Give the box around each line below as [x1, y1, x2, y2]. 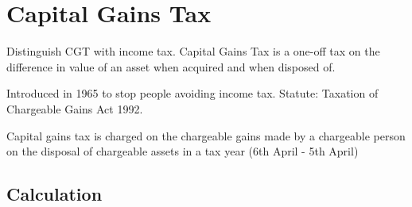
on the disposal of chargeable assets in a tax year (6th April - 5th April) [6, 143, 359, 159]
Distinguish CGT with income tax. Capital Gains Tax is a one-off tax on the [6, 43, 380, 59]
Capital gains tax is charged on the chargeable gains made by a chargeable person [6, 127, 406, 144]
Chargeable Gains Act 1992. [6, 100, 143, 117]
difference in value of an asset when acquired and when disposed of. [6, 58, 336, 75]
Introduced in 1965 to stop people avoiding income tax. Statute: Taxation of [6, 85, 379, 102]
